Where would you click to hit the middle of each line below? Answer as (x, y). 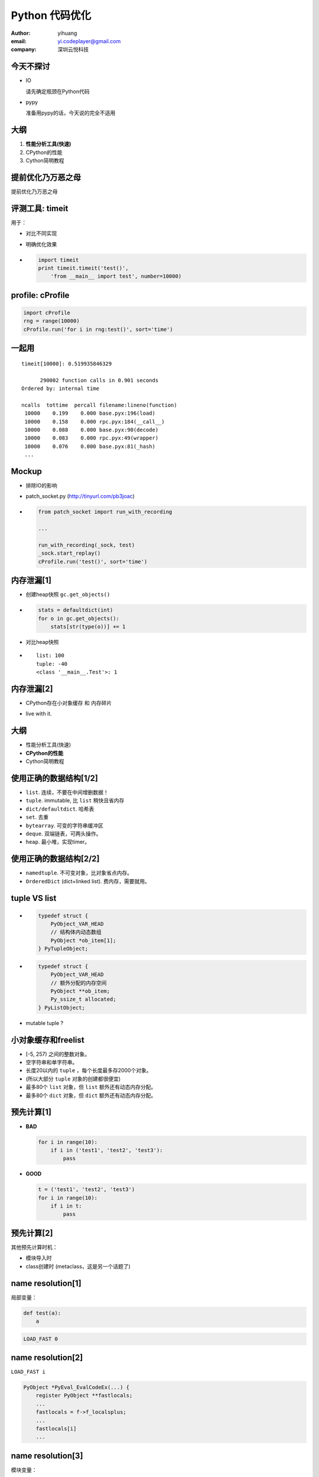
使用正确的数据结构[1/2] (55, 778)
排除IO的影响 (41, 486)
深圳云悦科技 (73, 50)
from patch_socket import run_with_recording (105, 512)
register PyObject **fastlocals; (84, 1395)
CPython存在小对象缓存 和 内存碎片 (69, 703)
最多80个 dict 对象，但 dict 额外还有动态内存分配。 (91, 1095)
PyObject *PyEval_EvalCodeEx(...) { (77, 1387)
